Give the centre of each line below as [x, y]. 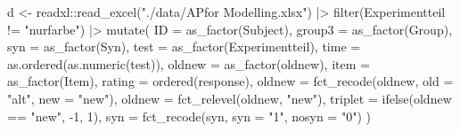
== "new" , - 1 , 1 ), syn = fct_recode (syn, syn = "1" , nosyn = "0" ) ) [189, 116]
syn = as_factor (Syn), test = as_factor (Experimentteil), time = [184, 47]
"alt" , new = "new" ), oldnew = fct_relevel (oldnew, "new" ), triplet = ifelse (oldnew [230, 98]
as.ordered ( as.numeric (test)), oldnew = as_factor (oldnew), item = [189, 63]
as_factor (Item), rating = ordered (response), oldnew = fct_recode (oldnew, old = [230, 81]
